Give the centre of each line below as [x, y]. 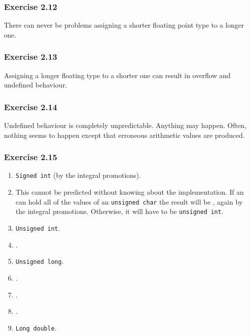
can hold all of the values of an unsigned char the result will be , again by [129, 201]
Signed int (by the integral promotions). [78, 175]
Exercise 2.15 [31, 157]
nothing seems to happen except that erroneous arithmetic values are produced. [125, 135]
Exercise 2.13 [31, 57]
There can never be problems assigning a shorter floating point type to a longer [124, 25]
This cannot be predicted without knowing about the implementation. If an [130, 192]
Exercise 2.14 [31, 106]
